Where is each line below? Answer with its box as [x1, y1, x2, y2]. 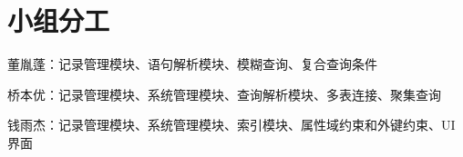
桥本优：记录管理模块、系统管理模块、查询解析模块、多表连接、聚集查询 [7, 84, 441, 103]
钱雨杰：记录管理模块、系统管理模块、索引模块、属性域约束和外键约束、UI [7, 115, 456, 134]
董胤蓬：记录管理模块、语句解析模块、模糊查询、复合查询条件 [7, 54, 377, 74]
